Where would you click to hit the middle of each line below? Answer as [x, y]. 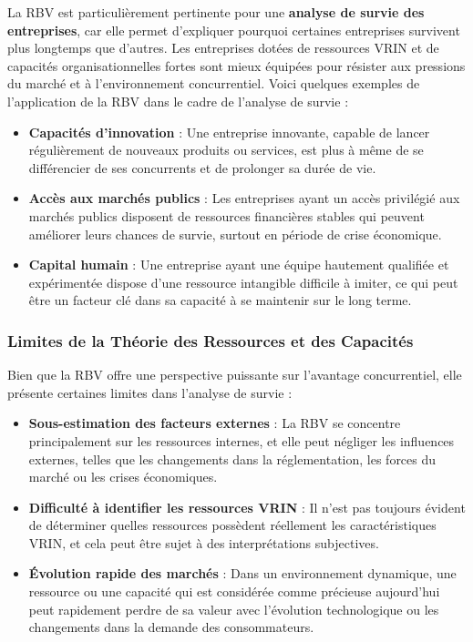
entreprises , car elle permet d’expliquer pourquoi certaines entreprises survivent [234, 30]
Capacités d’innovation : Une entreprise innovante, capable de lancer [229, 132]
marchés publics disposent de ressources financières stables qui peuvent [226, 215]
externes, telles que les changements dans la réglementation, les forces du [232, 459]
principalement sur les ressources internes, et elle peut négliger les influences [242, 440]
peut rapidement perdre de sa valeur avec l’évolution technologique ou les [234, 609]
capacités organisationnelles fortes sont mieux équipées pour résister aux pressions [236, 65]
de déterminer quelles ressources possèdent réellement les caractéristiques [232, 525]
